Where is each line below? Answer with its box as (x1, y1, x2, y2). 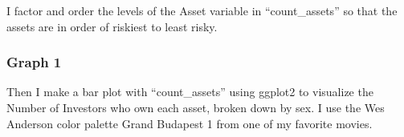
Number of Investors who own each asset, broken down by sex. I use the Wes (6, 99, 385, 115)
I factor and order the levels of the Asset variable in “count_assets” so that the (6, 2, 398, 18)
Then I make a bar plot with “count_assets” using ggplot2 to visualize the (6, 83, 373, 100)
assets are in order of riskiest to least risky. (6, 18, 218, 34)
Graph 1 (6, 52, 62, 72)
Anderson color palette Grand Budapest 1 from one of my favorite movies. (6, 115, 373, 131)
